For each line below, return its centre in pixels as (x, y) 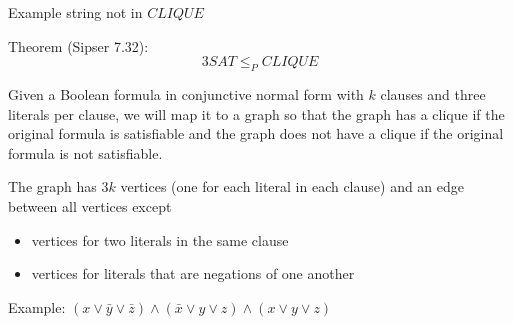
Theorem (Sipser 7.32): (78, 45)
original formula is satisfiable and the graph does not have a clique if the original (256, 133)
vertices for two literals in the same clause (160, 239)
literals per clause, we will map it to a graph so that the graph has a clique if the (256, 113)
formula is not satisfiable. (85, 152)
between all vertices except (90, 205)
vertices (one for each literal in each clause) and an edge (292, 186)
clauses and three (433, 93)
